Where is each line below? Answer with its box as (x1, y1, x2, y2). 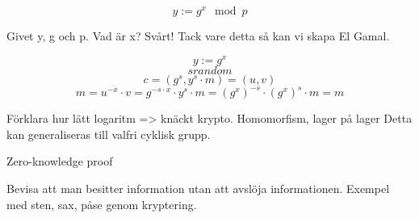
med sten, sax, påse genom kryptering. (6, 195, 197, 212)
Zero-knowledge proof (6, 153, 113, 170)
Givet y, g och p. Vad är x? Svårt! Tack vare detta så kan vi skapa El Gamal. (6, 27, 390, 44)
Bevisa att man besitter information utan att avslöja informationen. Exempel (6, 180, 390, 197)
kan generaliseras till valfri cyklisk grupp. (6, 125, 211, 142)
